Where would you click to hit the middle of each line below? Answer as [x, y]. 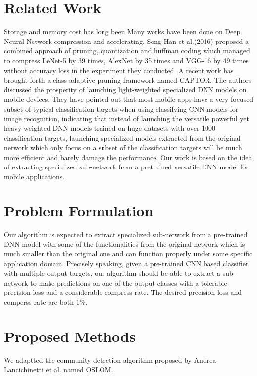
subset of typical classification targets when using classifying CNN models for [121, 108]
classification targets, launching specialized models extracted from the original [122, 138]
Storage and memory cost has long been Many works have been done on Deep [122, 31]
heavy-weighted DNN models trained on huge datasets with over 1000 [110, 128]
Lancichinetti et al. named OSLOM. [59, 369]
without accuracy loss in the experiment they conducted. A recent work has [119, 70]
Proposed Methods [70, 336]
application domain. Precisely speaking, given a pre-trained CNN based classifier [126, 263]
